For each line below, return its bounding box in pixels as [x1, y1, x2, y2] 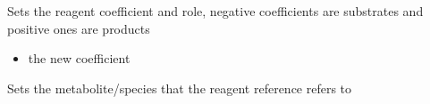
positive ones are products [7, 19, 150, 37]
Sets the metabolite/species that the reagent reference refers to [7, 78, 352, 97]
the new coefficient [28, 49, 131, 68]
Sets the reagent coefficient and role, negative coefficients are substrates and [7, 2, 424, 20]
